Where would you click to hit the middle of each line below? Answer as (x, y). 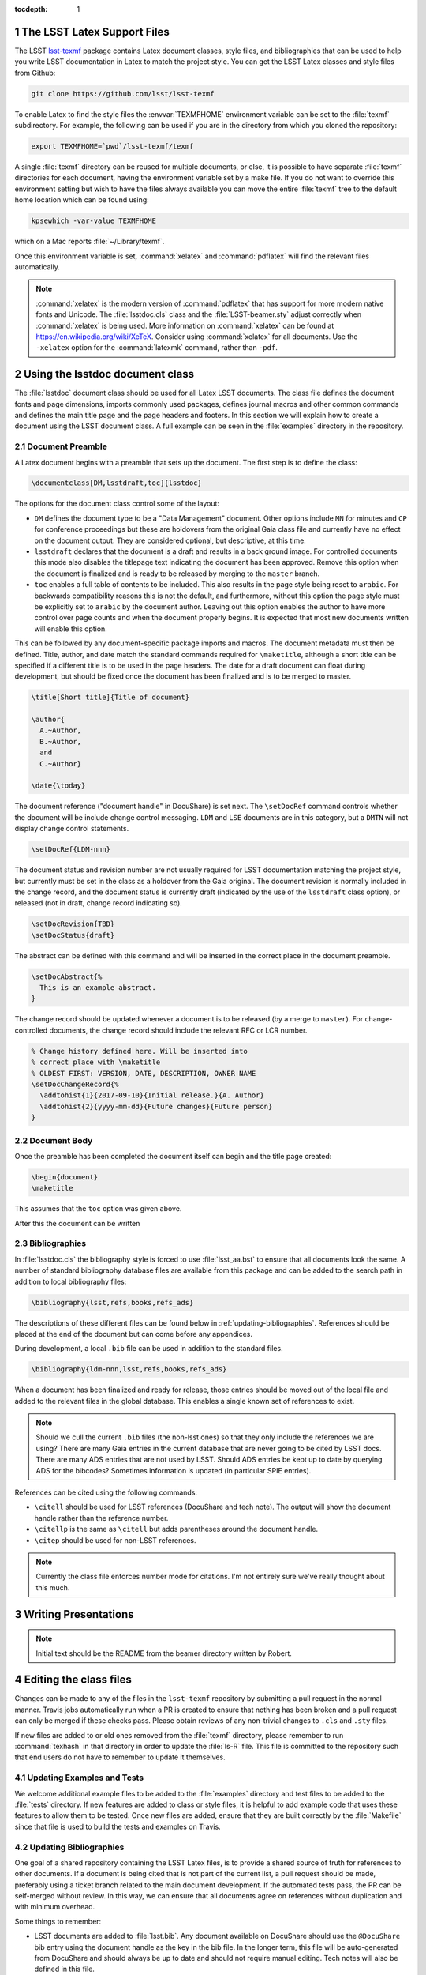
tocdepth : (31, 9)
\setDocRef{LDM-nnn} (71, 850)
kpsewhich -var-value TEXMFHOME (94, 221)
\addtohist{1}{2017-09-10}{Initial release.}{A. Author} (152, 1095)
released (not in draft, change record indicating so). (99, 903)
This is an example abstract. (98, 988)
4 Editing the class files (73, 1680)
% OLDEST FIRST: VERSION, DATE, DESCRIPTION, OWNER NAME (144, 1073)
